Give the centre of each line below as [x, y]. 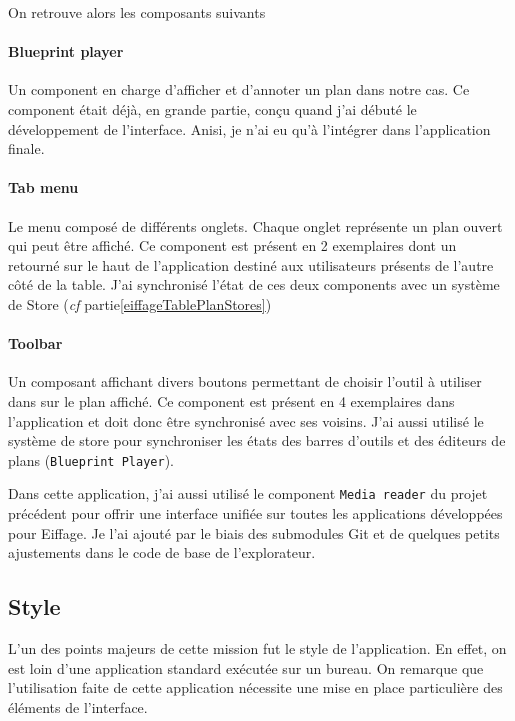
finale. [26, 148]
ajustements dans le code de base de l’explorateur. [162, 552]
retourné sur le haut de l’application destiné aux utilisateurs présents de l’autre [251, 264]
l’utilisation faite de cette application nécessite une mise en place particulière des [255, 687]
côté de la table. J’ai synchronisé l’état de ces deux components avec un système [254, 284]
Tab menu [43, 187]
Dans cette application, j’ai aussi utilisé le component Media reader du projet [248, 493]
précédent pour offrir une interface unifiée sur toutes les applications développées [255, 513]
